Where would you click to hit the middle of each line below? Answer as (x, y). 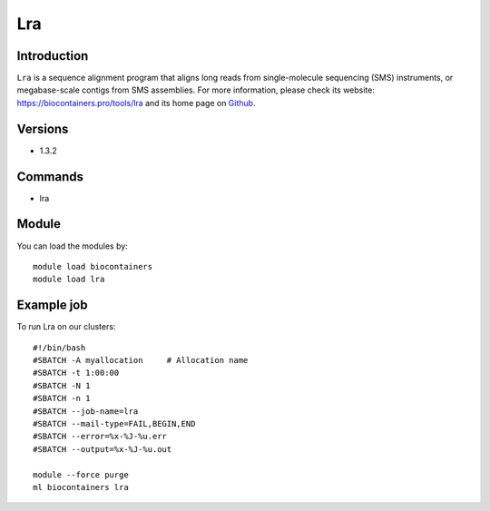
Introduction (53, 56)
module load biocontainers (93, 266)
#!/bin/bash (59, 348)
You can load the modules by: (73, 246)
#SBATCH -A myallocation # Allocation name (141, 360)
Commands (50, 177)
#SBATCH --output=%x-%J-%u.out (103, 449)
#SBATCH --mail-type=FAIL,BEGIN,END (114, 423)
